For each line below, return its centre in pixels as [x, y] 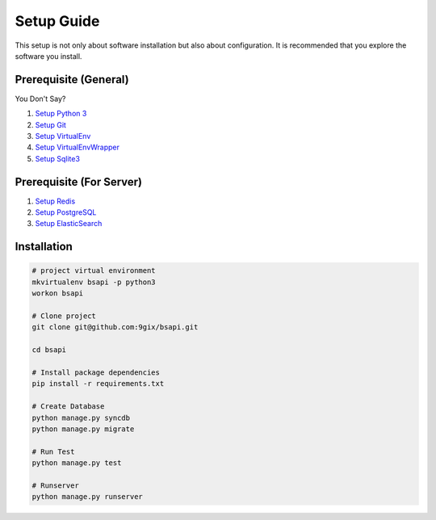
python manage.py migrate [83, 429]
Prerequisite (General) [72, 80]
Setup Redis [55, 201]
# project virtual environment [94, 271]
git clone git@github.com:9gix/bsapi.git [115, 327]
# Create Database [68, 407]
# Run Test [53, 451]
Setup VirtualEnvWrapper [78, 147]
